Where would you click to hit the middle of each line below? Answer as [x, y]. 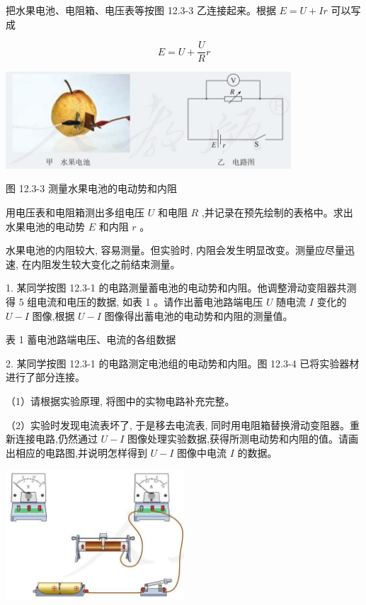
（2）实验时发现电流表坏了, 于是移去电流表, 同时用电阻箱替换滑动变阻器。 [178, 424]
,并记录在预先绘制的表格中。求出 [277, 212]
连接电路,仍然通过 [56, 439]
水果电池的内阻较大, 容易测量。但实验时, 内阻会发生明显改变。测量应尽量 [176, 250]
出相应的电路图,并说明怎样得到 [76, 452]
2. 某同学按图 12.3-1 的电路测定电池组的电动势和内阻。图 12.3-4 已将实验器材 [183, 363]
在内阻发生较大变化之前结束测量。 [101, 263]
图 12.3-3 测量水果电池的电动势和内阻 [91, 188]
